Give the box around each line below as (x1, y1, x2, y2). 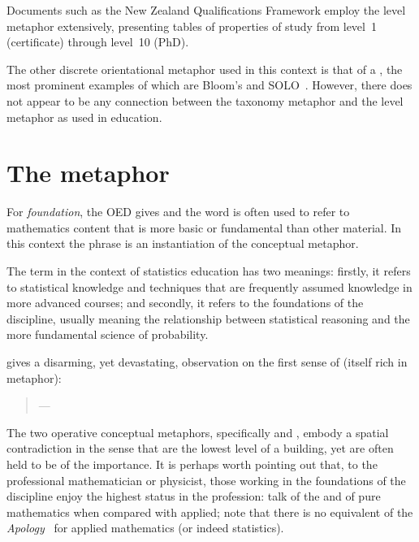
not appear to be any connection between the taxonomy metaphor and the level (6, 92, 404, 109)
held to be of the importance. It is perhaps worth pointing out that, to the (6, 456, 378, 472)
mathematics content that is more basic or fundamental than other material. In (6, 219, 402, 236)
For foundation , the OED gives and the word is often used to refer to (6, 203, 350, 220)
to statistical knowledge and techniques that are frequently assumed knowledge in (6, 278, 413, 295)
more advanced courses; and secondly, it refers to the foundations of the (6, 294, 364, 311)
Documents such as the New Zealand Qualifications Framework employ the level (6, 2, 406, 18)
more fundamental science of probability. (6, 326, 209, 343)
